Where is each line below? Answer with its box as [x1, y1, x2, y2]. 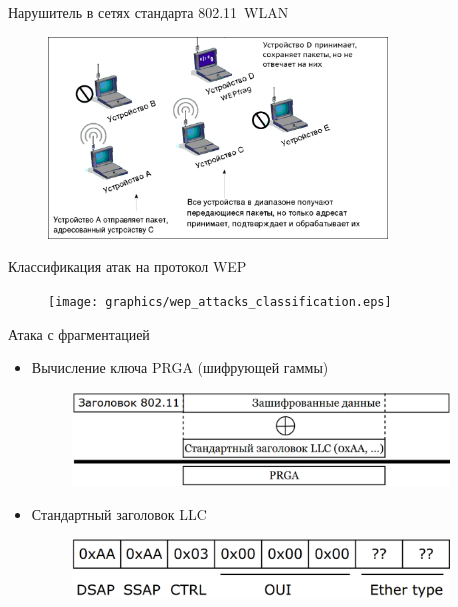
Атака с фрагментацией [8, 323, 150, 344]
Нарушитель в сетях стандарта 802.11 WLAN [8, 2, 289, 22]
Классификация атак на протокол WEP [8, 256, 247, 277]
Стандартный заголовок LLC [31, 504, 207, 524]
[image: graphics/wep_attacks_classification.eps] [48, 295, 392, 310]
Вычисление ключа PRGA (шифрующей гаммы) [31, 357, 329, 378]
